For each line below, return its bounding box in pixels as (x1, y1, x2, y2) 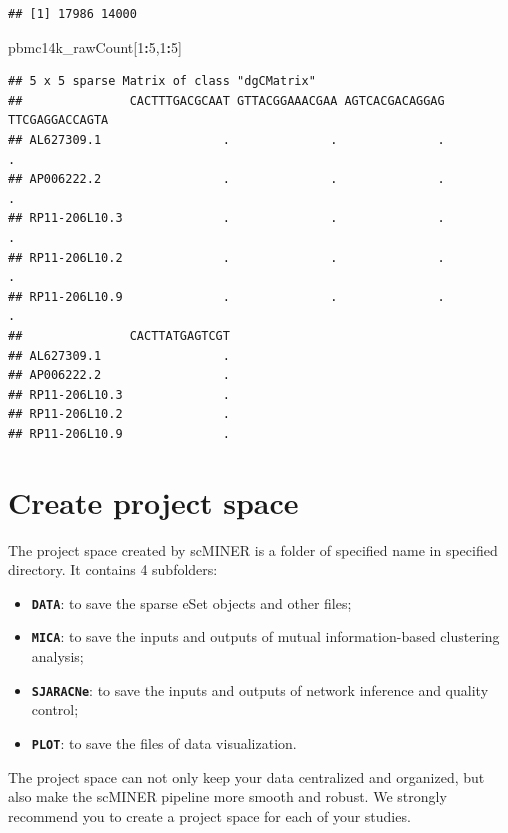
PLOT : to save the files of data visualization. (31, 732, 297, 753)
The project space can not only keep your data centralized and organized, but (8, 766, 485, 787)
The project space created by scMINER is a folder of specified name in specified (8, 539, 498, 560)
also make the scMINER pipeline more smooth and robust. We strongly (8, 786, 447, 807)
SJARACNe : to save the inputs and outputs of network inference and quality (31, 679, 489, 700)
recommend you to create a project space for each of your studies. (8, 805, 411, 826)
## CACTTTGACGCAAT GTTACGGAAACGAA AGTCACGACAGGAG (8, 93, 445, 108)
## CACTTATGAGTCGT (8, 328, 230, 343)
